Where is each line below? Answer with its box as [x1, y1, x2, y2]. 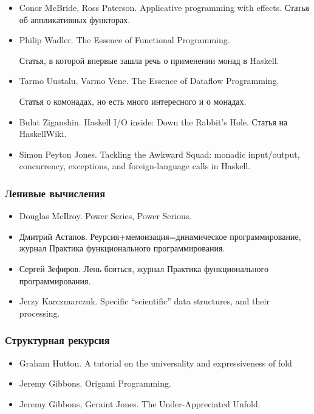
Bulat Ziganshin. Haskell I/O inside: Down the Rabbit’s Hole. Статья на [19, 115, 288, 128]
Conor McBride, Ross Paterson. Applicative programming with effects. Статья [19, 1, 310, 13]
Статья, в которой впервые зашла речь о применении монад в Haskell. [19, 54, 279, 66]
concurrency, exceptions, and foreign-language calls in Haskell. [19, 160, 251, 172]
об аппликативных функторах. [19, 13, 131, 26]
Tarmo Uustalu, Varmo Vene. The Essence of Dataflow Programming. [19, 74, 279, 87]
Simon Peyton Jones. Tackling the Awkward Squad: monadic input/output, [19, 147, 300, 160]
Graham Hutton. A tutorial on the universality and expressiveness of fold [19, 356, 292, 369]
